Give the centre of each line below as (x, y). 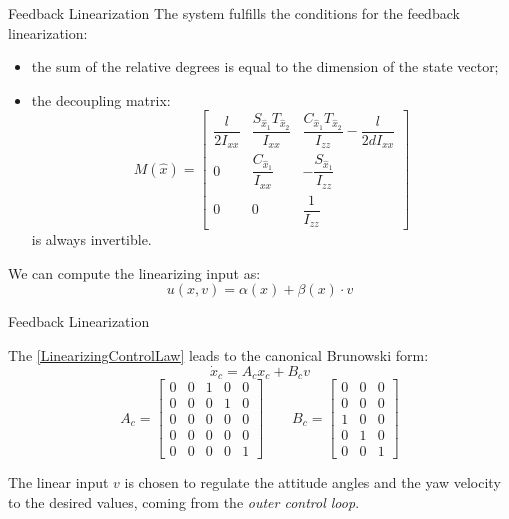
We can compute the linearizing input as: (134, 272)
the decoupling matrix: (101, 99)
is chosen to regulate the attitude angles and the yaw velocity (312, 482)
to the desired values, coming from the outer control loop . (184, 502)
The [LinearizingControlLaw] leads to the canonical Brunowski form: (218, 355)
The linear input (58, 482)
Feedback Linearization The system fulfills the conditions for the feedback (234, 13)
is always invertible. (91, 239)
